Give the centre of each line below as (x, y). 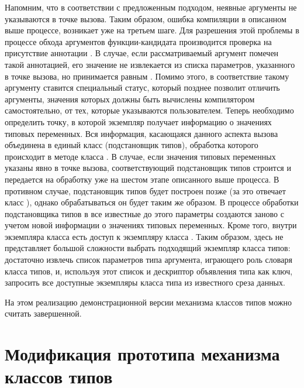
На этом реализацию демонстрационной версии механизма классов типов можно (148, 302)
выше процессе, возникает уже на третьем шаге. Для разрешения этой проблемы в (152, 30)
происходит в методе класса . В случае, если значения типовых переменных (140, 156)
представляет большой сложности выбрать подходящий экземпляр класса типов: (148, 248)
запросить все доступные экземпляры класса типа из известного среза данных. (145, 282)
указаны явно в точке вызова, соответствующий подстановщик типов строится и (148, 168)
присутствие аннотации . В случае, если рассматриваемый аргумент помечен (142, 53)
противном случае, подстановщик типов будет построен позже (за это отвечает (145, 190)
